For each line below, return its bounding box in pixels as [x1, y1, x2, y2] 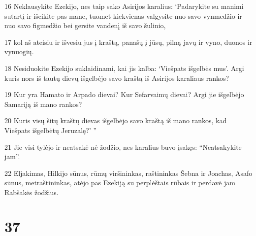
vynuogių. [4, 46, 34, 57]
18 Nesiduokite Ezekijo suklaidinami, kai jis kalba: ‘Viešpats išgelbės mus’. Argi [4, 63, 244, 73]
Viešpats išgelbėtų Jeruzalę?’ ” [4, 125, 97, 135]
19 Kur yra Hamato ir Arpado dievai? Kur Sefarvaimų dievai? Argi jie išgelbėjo [4, 89, 244, 100]
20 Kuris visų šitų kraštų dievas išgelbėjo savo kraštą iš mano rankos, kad [4, 115, 227, 126]
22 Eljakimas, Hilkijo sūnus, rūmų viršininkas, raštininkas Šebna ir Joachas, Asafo [4, 168, 253, 178]
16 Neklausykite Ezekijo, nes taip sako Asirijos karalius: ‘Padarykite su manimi [4, 1, 244, 11]
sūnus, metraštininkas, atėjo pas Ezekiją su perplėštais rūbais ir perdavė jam [4, 177, 235, 188]
